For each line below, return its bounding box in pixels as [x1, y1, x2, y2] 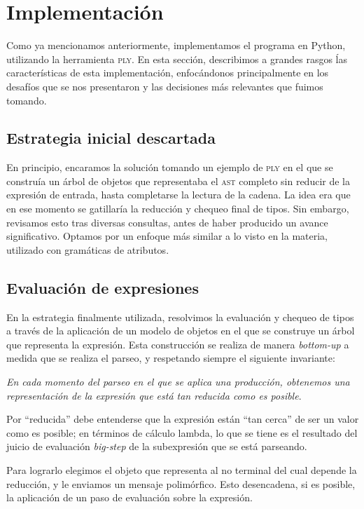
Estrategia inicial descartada [6, 127, 216, 149]
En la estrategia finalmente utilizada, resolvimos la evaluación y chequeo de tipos [6, 309, 354, 324]
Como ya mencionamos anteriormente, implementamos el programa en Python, [6, 38, 346, 53]
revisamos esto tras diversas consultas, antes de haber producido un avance [6, 215, 328, 229]
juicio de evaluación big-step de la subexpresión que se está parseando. [6, 439, 307, 454]
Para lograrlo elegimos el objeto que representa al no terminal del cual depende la [6, 463, 357, 477]
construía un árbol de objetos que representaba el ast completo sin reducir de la [6, 173, 350, 188]
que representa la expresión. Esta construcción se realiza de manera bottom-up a [6, 337, 349, 351]
